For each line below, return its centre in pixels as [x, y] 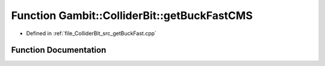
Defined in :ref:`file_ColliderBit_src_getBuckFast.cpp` [91, 33]
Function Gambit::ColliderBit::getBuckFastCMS [132, 15]
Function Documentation [59, 50]
